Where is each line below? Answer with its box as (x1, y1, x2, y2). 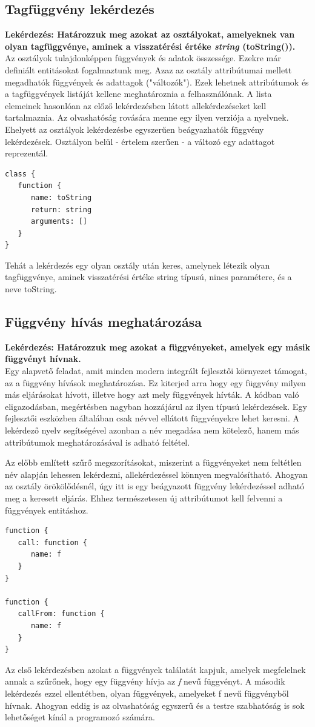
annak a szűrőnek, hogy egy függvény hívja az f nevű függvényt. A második (5, 675, 285, 688)
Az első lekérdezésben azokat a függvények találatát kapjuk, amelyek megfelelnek (5, 663, 306, 675)
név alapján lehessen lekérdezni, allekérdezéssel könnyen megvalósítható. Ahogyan (5, 467, 308, 480)
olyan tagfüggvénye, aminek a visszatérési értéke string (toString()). (5, 39, 296, 52)
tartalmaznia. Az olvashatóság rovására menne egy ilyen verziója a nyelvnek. (5, 111, 289, 124)
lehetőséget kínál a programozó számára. (5, 711, 155, 723)
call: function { (18, 538, 88, 547)
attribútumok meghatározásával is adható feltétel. (5, 435, 190, 448)
